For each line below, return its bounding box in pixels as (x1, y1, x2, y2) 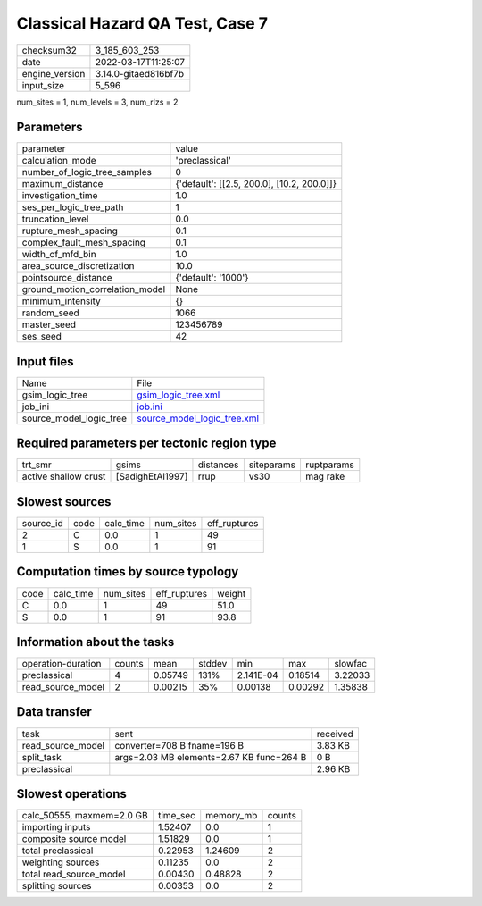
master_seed (21, 318, 76, 331)
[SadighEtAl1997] (115, 470, 188, 482)
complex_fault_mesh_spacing (21, 237, 146, 249)
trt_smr (21, 458, 53, 471)
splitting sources (21, 880, 93, 893)
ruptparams (304, 458, 354, 471)
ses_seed (21, 331, 62, 343)
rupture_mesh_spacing (21, 224, 118, 237)
